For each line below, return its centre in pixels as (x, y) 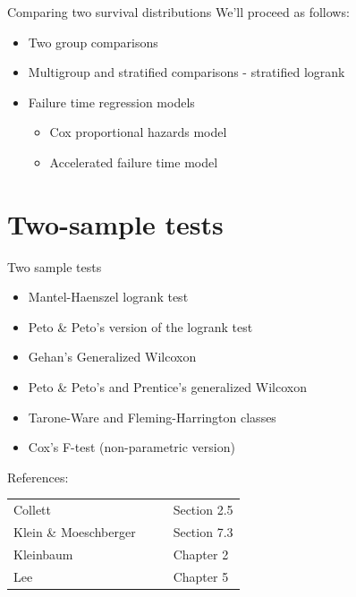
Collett (32, 510)
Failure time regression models (111, 102)
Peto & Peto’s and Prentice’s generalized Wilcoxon (167, 387)
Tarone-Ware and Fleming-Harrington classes (152, 417)
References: (38, 477)
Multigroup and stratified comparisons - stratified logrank (186, 72)
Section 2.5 (203, 510)
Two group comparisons (93, 42)
